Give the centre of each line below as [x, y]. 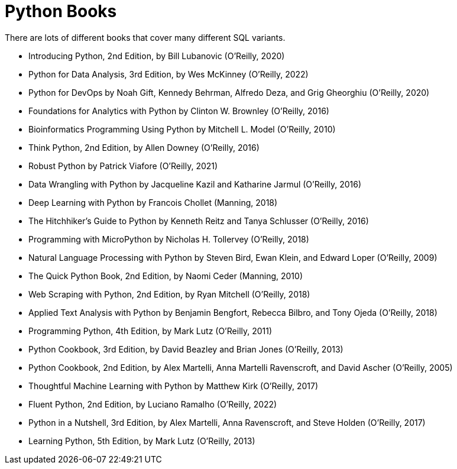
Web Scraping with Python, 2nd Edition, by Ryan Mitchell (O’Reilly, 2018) [169, 294]
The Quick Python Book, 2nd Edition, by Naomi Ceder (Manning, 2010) [166, 276]
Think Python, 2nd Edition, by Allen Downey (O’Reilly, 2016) [144, 147]
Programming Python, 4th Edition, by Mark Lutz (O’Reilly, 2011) [150, 331]
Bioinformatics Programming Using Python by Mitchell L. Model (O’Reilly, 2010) [182, 129]
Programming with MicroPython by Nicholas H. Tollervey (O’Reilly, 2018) [169, 239]
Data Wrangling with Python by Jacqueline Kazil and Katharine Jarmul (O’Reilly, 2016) [195, 184]
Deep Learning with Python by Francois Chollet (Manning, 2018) [153, 202]
